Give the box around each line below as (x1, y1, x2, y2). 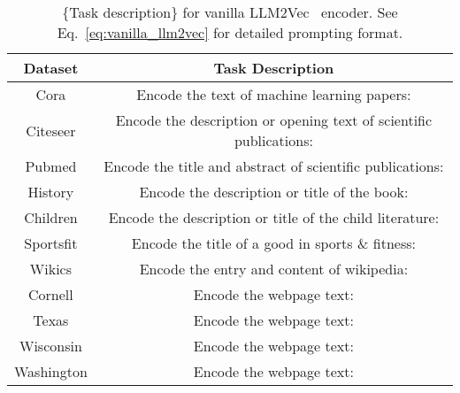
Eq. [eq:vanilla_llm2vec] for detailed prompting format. (57, 22, 403, 42)
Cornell (28, 284, 73, 304)
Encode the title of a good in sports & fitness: (131, 233, 416, 253)
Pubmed (25, 156, 77, 176)
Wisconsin (19, 335, 82, 356)
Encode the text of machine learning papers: (136, 84, 411, 104)
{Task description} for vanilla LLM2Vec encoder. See (62, 2, 398, 22)
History (27, 181, 74, 202)
